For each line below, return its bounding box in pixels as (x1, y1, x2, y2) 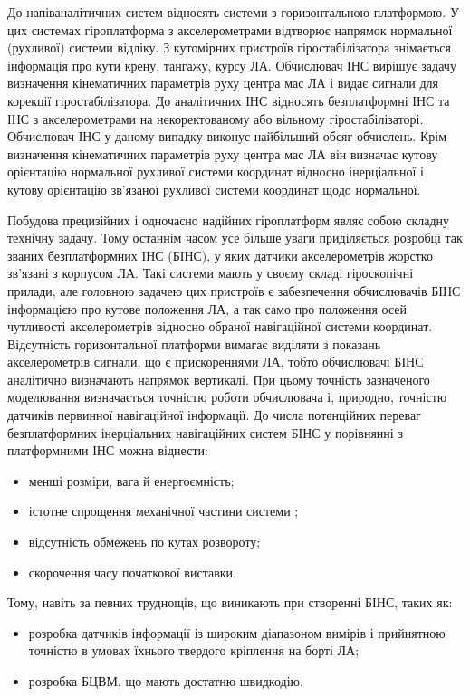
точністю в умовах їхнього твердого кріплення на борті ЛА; (28, 641, 360, 660)
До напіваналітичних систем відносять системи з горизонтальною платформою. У (7, 3, 459, 21)
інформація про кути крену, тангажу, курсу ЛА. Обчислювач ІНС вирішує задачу (7, 55, 456, 74)
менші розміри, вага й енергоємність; (28, 471, 235, 490)
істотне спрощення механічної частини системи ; (28, 501, 299, 520)
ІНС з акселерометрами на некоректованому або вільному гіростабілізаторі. (7, 109, 424, 128)
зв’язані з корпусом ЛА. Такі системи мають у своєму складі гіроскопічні (7, 263, 414, 282)
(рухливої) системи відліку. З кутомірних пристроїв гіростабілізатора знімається (7, 38, 451, 57)
